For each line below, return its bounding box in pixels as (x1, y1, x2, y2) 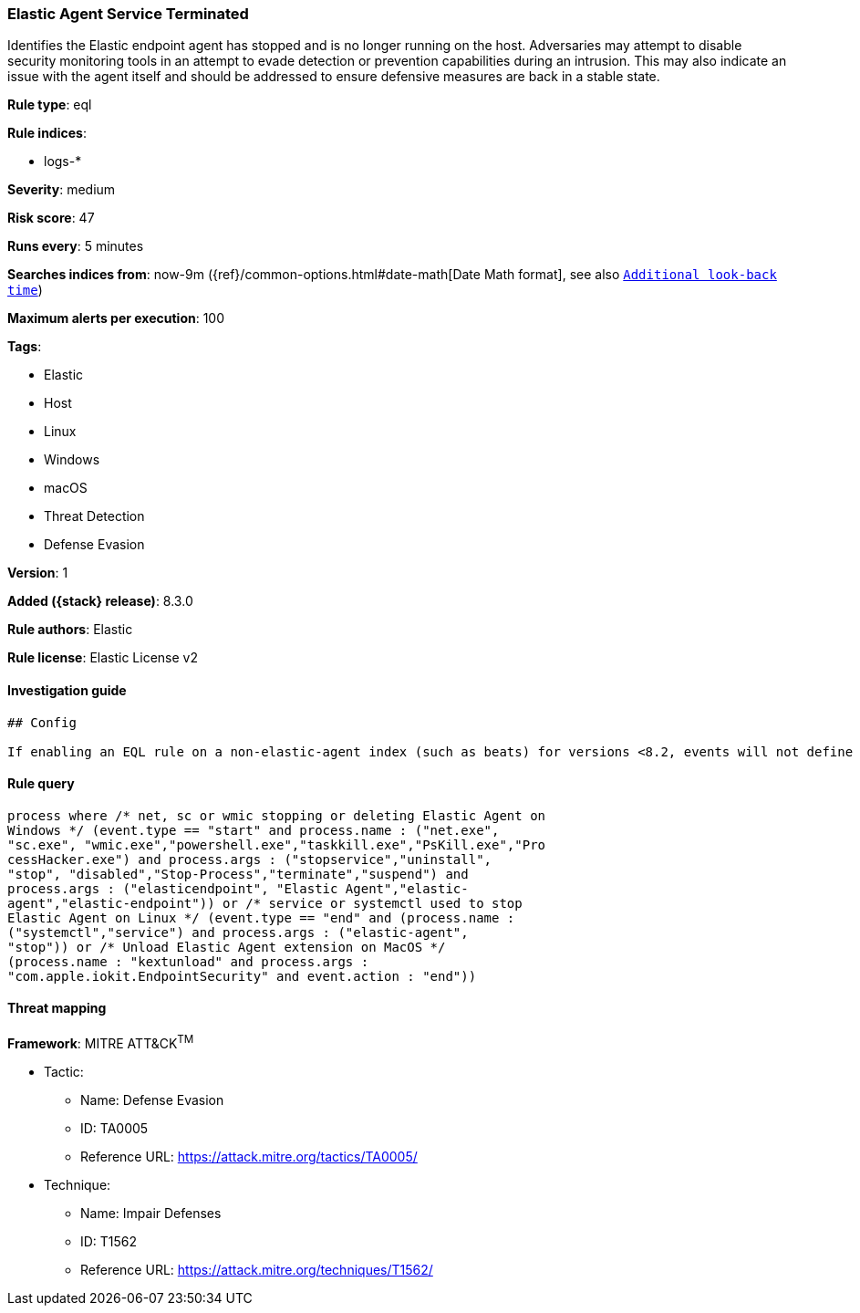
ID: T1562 (80, 1233, 138, 1249)
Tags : (7, 339, 42, 355)
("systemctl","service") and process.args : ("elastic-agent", (7, 924, 469, 940)
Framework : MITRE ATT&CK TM (7, 1033, 194, 1051)
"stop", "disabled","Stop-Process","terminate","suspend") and (7, 866, 469, 881)
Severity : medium (7, 182, 116, 198)
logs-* (44, 153, 82, 170)
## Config (7, 714, 77, 730)
